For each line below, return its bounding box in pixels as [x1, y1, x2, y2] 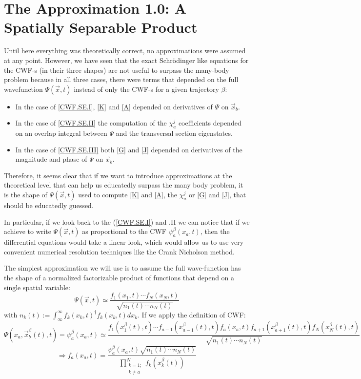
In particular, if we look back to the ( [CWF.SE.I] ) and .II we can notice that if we [4, 216, 250, 227]
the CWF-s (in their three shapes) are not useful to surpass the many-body [4, 64, 229, 75]
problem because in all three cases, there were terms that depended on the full [4, 74, 239, 84]
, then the [200, 226, 230, 236]
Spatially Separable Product [4, 17, 198, 37]
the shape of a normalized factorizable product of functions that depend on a [4, 273, 235, 283]
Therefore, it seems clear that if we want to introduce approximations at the [4, 170, 232, 180]
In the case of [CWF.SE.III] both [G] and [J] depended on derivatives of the [15, 144, 242, 154]
